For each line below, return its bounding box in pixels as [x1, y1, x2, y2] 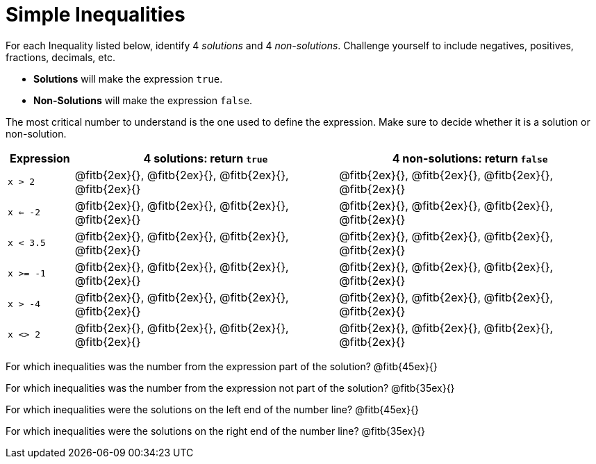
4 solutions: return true [143, 151, 268, 165]
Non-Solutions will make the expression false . [33, 94, 253, 106]
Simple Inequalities [6, 3, 185, 26]
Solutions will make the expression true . [33, 72, 223, 85]
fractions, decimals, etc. [6, 51, 115, 63]
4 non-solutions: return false [392, 151, 548, 165]
